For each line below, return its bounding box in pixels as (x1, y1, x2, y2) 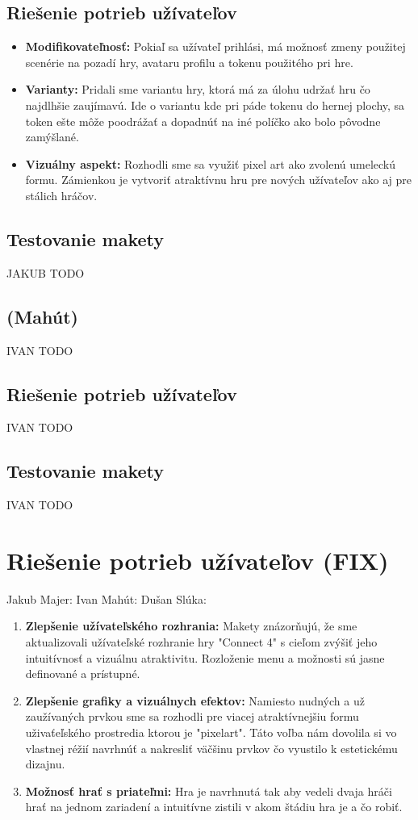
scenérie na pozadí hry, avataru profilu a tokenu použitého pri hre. (25, 53, 353, 70)
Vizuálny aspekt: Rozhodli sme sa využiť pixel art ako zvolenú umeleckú (25, 155, 395, 172)
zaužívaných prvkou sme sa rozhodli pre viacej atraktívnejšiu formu (25, 708, 359, 725)
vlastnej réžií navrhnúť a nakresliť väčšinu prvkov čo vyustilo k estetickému (25, 739, 398, 756)
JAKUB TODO (6, 264, 85, 281)
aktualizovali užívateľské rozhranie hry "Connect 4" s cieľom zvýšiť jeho (25, 634, 378, 651)
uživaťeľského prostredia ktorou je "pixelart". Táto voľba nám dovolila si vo (25, 724, 397, 741)
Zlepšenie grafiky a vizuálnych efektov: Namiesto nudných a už (25, 692, 365, 709)
